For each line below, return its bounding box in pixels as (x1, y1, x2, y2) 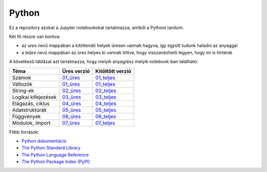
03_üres (62, 94, 81, 101)
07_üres (62, 119, 80, 126)
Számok (12, 74, 32, 81)
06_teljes (95, 113, 116, 120)
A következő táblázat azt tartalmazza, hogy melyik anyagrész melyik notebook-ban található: (9, 59, 198, 65)
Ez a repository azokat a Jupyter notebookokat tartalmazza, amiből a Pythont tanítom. (9, 25, 184, 31)
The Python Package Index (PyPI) (21, 159, 90, 165)
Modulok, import (12, 119, 51, 126)
